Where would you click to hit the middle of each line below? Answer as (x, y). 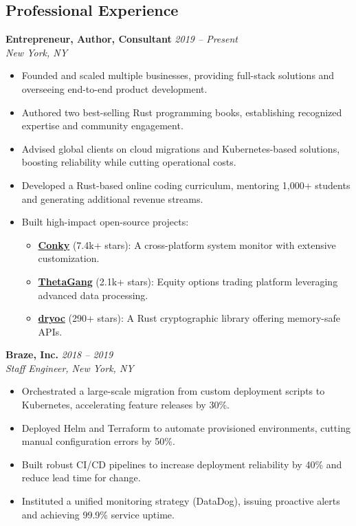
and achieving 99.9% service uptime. (98, 514)
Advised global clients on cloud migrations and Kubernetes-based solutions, (181, 148)
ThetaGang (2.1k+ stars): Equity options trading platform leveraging (188, 281)
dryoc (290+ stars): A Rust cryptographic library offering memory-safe (189, 318)
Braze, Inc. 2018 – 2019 (59, 354)
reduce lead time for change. (81, 478)
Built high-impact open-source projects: (105, 222)
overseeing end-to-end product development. (114, 88)
